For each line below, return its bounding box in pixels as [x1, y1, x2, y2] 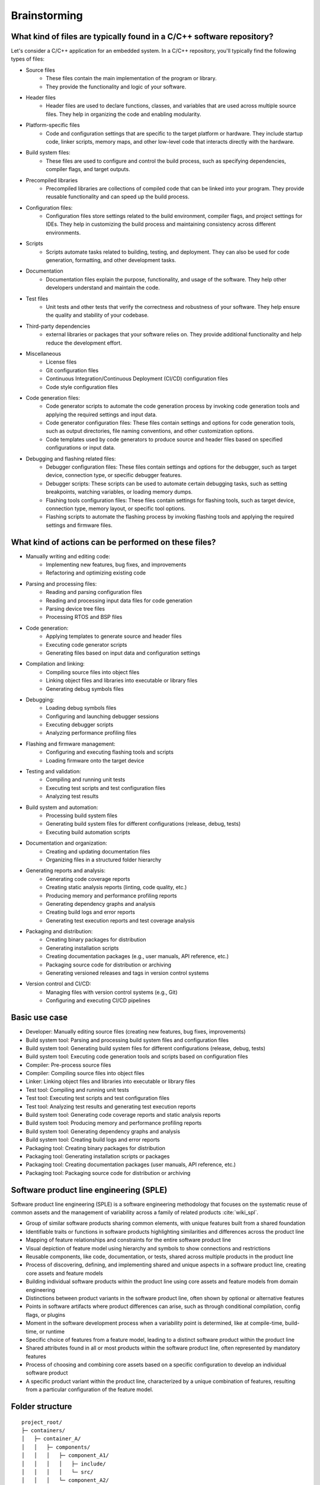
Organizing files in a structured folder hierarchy [46, 856, 162, 863]
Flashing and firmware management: [25, 740, 116, 747]
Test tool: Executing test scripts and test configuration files [25, 1095, 170, 1102]
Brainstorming [11, 9, 83, 22]
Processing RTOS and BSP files [46, 614, 123, 621]
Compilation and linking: [25, 660, 85, 668]
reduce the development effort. [46, 339, 122, 346]
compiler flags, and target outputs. [46, 166, 130, 173]
